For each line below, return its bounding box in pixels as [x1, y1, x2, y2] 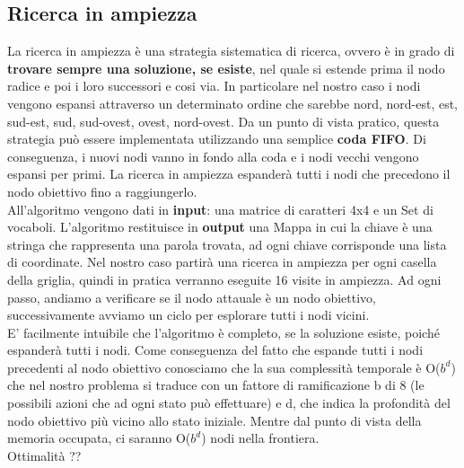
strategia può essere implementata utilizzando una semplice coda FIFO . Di [7, 129, 426, 148]
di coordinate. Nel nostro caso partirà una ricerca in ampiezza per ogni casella [7, 252, 437, 271]
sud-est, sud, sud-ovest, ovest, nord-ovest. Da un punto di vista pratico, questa [7, 111, 440, 130]
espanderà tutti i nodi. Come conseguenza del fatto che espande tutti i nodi [7, 340, 424, 359]
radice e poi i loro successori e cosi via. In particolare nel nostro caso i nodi [7, 76, 421, 95]
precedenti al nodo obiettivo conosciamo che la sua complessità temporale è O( [7, 358, 441, 376]
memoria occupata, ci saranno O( [7, 428, 191, 447]
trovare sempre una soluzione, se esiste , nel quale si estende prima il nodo [7, 58, 445, 77]
